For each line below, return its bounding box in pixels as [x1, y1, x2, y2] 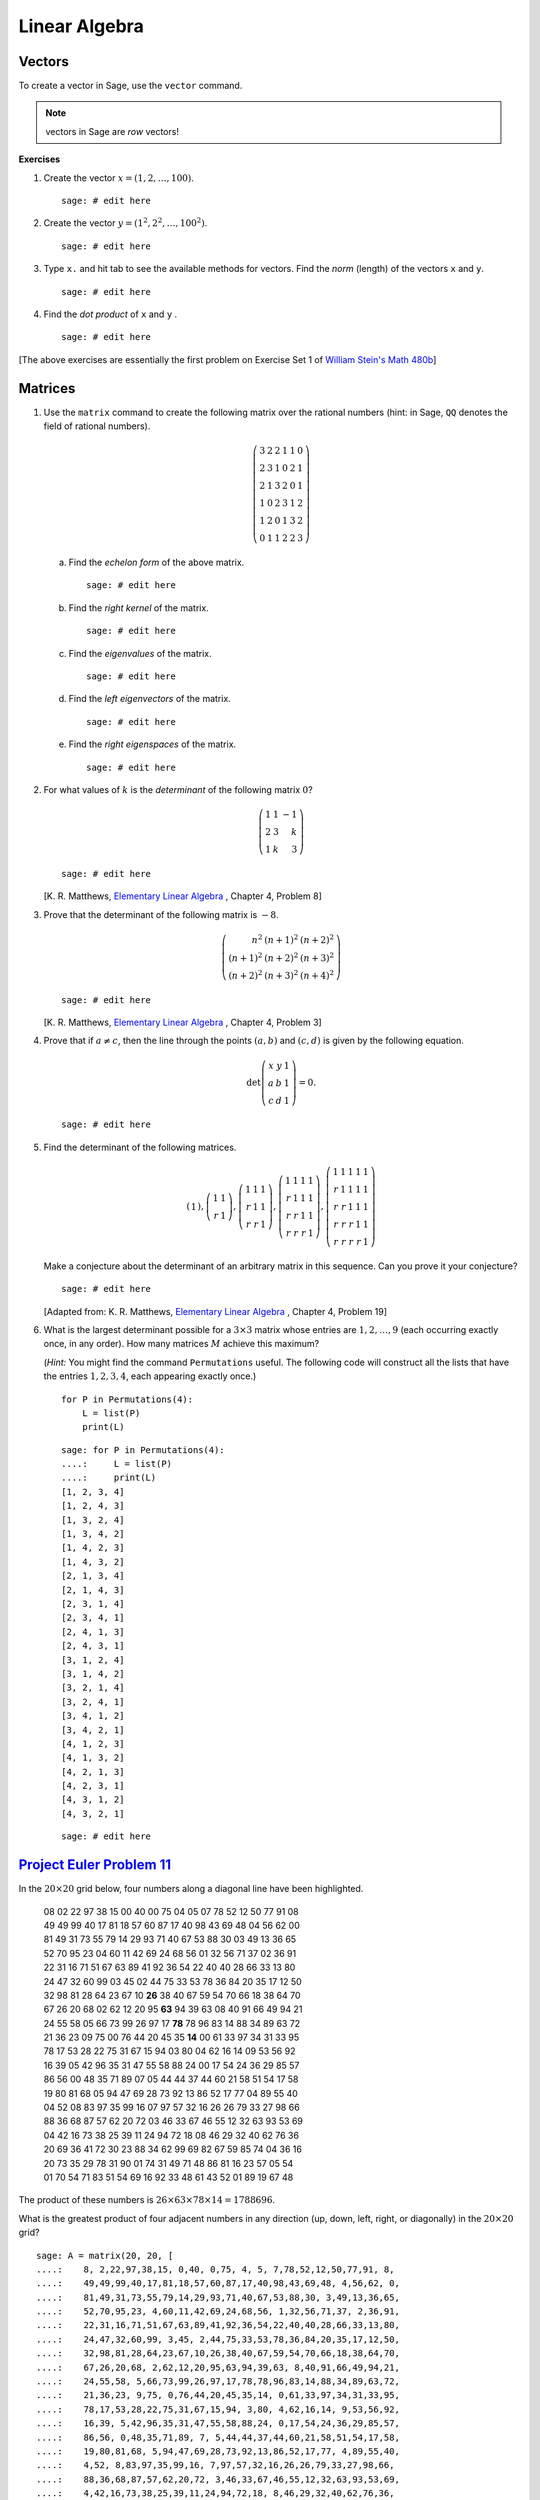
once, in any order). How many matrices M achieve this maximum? [43, 1338, 320, 1350]
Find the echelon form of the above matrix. [68, 556, 245, 569]
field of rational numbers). [43, 420, 151, 432]
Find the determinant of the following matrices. [43, 1141, 237, 1153]
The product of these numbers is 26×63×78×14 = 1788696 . [18, 2194, 275, 2206]
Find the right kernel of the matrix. [68, 601, 209, 614]
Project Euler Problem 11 [18, 1856, 172, 1874]
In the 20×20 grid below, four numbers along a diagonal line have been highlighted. [18, 1883, 364, 1895]
